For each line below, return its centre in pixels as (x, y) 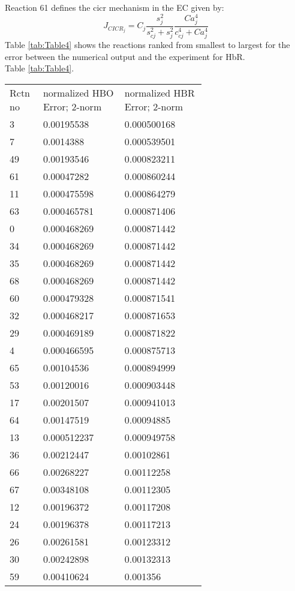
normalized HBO (78, 92)
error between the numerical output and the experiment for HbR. (125, 56)
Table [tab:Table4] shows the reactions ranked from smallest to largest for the (147, 44)
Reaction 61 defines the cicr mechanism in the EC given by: (115, 7)
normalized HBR (159, 92)
